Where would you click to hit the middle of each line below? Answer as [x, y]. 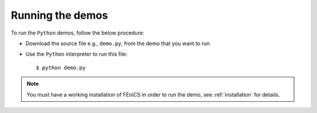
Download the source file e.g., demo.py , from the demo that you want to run [118, 43]
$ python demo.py [61, 68]
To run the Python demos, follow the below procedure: [77, 33]
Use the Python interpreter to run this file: [77, 54]
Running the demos [59, 15]
